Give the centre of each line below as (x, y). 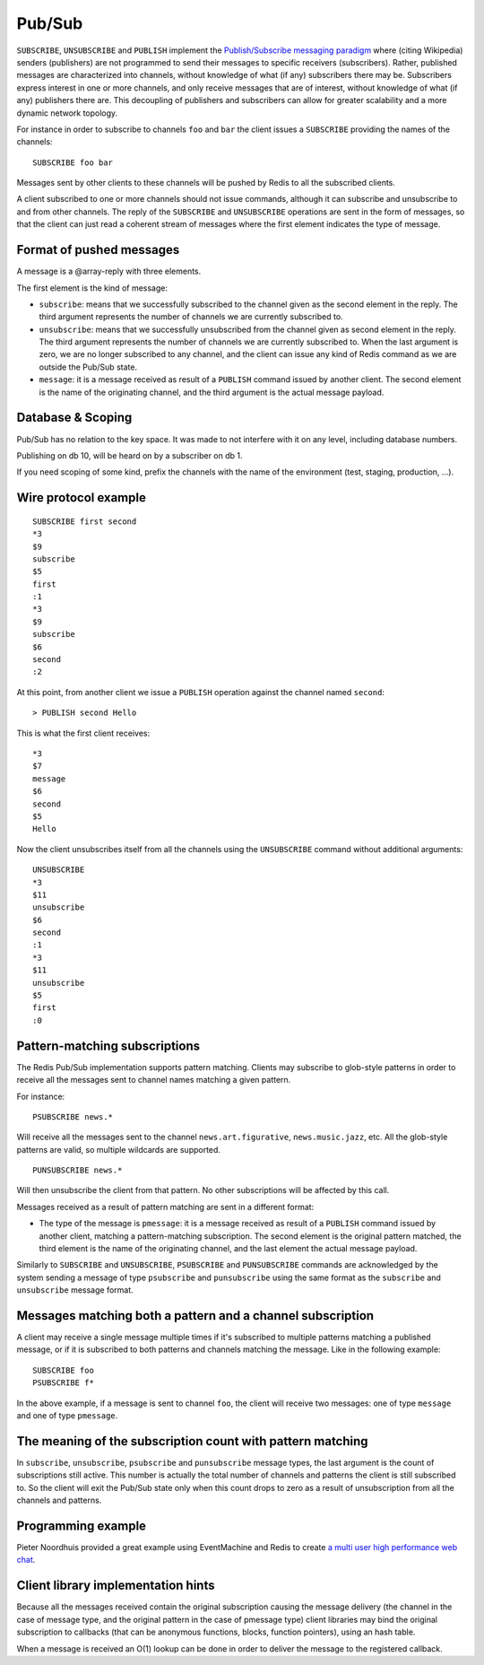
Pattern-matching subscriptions (108, 1046)
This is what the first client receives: (83, 733)
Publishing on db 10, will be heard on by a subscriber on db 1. (130, 455)
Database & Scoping (74, 418)
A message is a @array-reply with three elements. (109, 271)
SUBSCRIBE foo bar (73, 162)
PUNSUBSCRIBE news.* (78, 1170)
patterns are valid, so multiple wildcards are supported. (119, 1149)
